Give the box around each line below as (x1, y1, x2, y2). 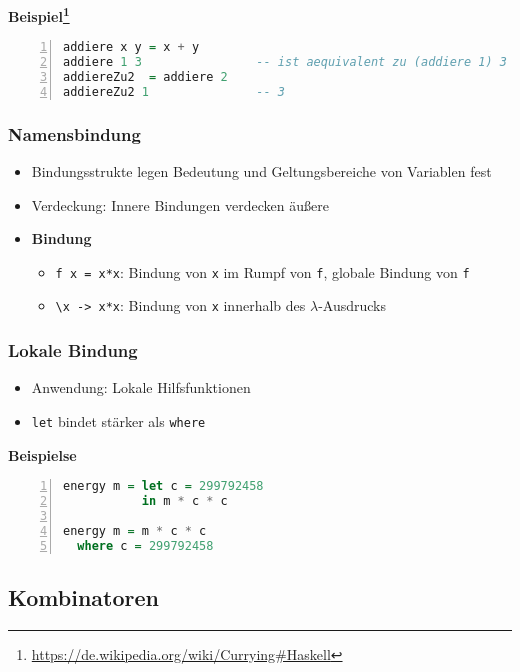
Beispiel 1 (8, 3, 70, 26)
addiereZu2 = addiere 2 (63, 70, 228, 84)
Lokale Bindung (8, 337, 138, 362)
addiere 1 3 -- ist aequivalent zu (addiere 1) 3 (63, 55, 507, 70)
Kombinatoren (8, 581, 159, 612)
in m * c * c (141, 494, 228, 508)
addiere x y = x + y (63, 40, 200, 55)
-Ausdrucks (318, 295, 386, 316)
